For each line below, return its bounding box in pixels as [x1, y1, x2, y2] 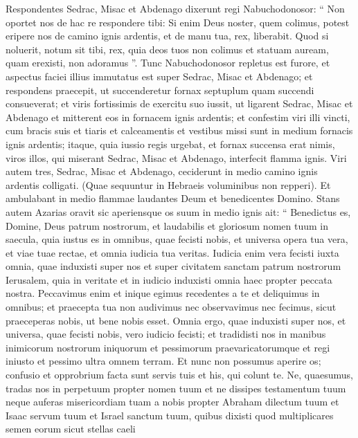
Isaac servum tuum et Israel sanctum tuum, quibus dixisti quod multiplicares [6, 408, 334, 422]
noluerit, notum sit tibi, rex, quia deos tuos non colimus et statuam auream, [6, 42, 329, 56]
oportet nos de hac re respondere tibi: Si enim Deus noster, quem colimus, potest [6, 15, 350, 29]
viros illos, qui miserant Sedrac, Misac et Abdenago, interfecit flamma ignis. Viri [6, 150, 347, 165]
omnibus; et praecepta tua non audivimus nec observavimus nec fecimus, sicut [6, 300, 337, 314]
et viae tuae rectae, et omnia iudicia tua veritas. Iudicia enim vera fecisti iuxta [6, 245, 339, 259]
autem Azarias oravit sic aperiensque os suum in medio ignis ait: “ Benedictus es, [6, 204, 351, 219]
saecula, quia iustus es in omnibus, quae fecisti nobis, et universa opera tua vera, [6, 232, 348, 246]
